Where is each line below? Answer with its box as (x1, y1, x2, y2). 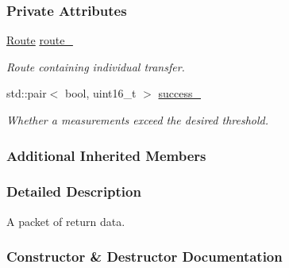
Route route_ (6, 32, 73, 48)
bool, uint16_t (65, 85, 137, 101)
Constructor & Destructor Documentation (6, 247, 283, 266)
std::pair (6, 85, 47, 101)
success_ (158, 85, 201, 101)
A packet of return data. (6, 212, 125, 229)
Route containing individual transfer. (6, 58, 185, 75)
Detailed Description (6, 182, 141, 201)
